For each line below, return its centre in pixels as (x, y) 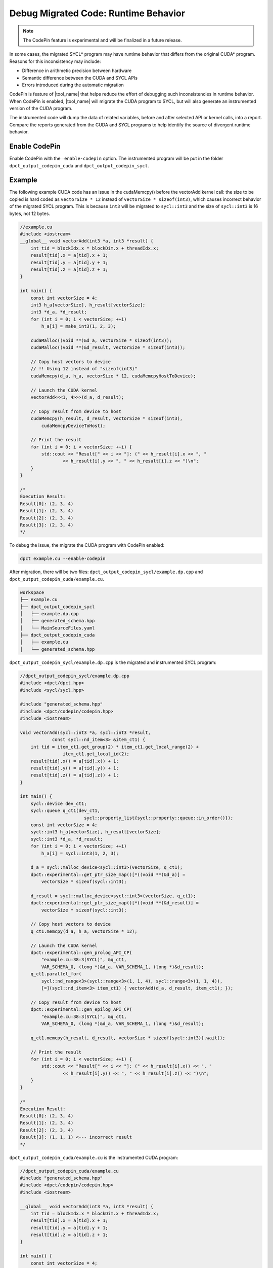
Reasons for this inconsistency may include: (55, 61)
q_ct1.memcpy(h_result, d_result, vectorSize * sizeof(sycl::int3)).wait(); (128, 1038)
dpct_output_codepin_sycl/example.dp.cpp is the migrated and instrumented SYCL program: (113, 662)
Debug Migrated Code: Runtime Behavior (97, 13)
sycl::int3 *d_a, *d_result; (67, 839)
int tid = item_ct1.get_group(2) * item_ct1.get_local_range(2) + (115, 747)
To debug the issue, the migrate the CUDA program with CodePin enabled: (87, 545)
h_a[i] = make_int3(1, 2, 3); (79, 326)
